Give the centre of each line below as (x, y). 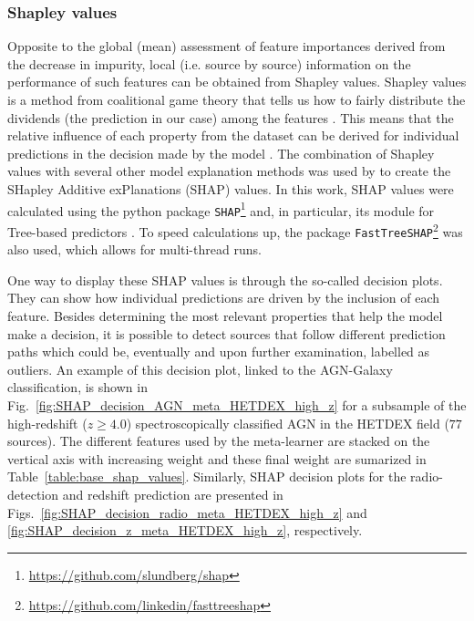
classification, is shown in (77, 387)
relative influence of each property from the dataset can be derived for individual (233, 135)
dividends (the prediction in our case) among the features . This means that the (231, 117)
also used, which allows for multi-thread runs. (134, 249)
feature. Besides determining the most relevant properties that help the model (225, 315)
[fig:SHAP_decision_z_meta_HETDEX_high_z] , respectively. (185, 530)
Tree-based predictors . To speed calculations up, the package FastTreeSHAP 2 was (235, 230)
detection (33, 494)
